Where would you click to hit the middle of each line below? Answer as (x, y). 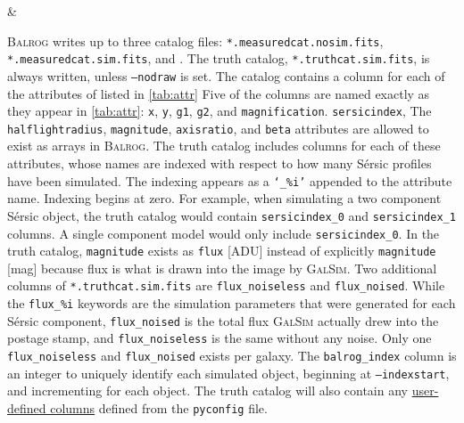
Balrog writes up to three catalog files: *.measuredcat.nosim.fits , (195, 41)
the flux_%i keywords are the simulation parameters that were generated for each (232, 303)
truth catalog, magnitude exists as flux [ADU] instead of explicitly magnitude (222, 251)
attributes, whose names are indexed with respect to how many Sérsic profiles (220, 163)
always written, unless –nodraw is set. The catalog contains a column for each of (226, 75)
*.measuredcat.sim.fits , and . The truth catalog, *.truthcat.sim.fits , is (219, 58)
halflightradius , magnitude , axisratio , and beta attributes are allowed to (218, 128)
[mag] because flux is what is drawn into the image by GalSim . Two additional (222, 268)
